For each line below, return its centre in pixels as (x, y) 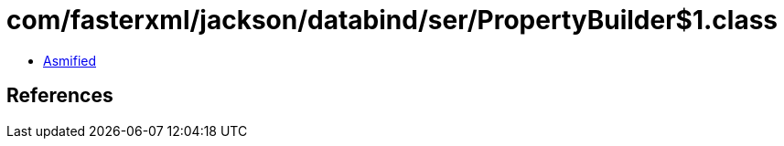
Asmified (70, 60)
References (60, 96)
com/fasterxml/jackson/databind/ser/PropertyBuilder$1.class (392, 20)
